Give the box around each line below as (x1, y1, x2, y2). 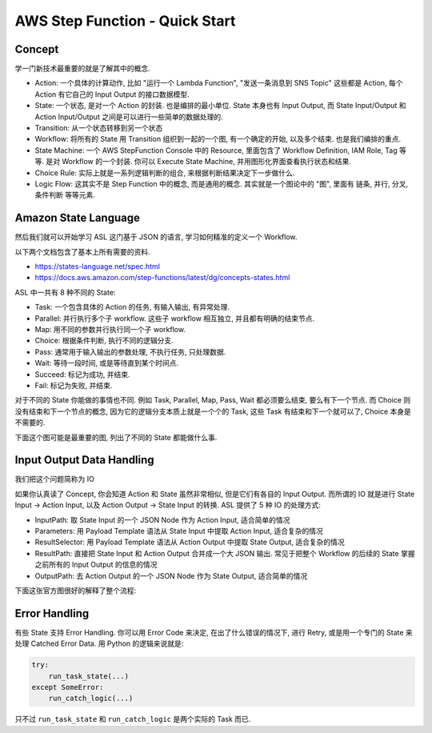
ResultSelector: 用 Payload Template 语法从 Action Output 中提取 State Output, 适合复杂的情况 (34, 537, 346, 547)
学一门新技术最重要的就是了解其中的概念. (14, 64, 151, 74)
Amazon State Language (14, 211, 140, 225)
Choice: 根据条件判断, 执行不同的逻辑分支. (34, 336, 174, 346)
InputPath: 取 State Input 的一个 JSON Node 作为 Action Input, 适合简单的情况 (34, 515, 290, 524)
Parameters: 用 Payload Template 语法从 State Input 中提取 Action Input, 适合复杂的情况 (34, 526, 324, 535)
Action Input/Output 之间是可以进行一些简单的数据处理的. (34, 112, 223, 122)
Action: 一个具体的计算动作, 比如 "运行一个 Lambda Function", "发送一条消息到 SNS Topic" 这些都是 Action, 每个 (34, 78, 403, 88)
